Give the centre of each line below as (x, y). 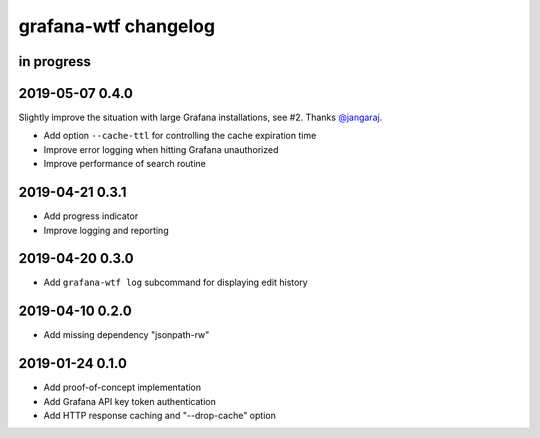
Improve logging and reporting (106, 230)
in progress (55, 61)
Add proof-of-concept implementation (122, 387)
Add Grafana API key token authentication (130, 401)
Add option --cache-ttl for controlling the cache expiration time (180, 136)
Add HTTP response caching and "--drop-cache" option (160, 416)
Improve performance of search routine (125, 164)
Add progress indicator (91, 216)
